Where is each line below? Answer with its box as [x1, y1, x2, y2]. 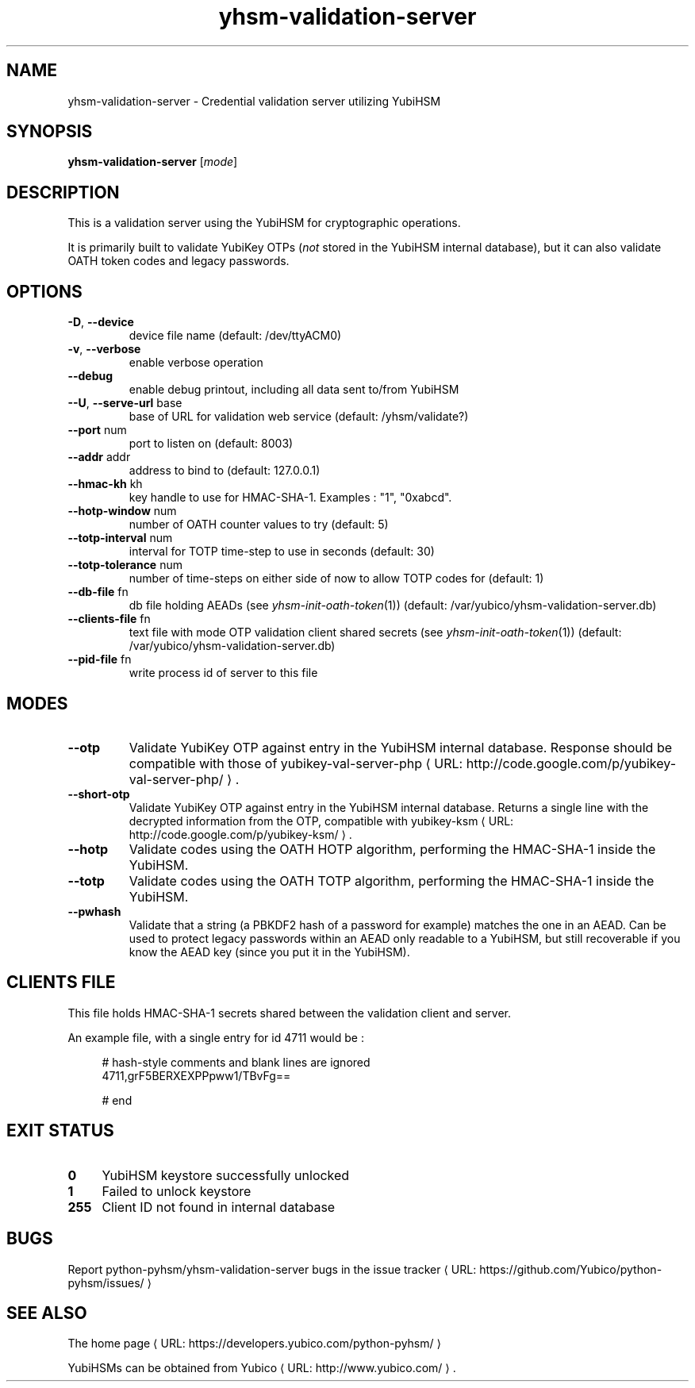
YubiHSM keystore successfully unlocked [102, 1167, 350, 1183]
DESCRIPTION [6, 182, 120, 202]
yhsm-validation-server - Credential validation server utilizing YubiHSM [67, 94, 441, 108]
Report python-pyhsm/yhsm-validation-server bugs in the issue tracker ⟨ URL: [67, 1262, 477, 1276]
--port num [67, 423, 127, 437]
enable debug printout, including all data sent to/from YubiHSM [129, 383, 459, 397]
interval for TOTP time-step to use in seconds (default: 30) [129, 544, 435, 559]
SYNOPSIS [6, 121, 93, 142]
